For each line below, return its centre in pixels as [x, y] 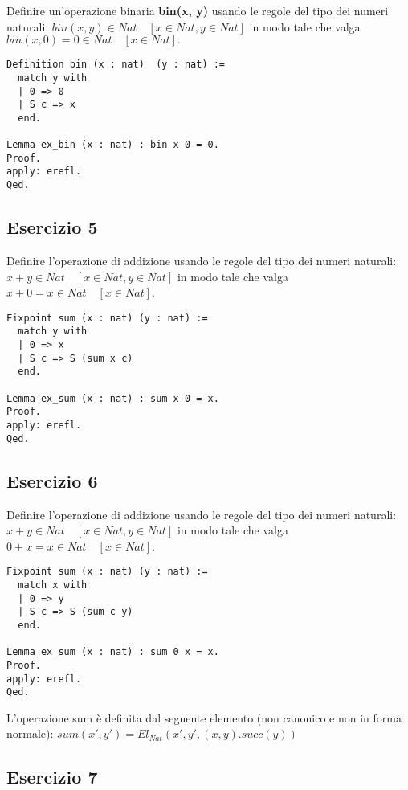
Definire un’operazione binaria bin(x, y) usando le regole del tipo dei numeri [198, 10]
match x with [53, 585]
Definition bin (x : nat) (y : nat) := [116, 65]
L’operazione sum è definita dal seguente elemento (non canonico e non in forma [204, 717]
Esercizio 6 [52, 480]
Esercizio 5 [52, 227]
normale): [30, 733]
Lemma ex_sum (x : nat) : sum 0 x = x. [113, 652]
